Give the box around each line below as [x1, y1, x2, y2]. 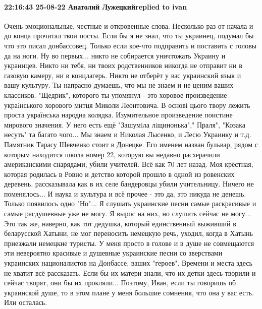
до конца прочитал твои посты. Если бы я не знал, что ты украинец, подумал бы [4, 30, 254, 41]
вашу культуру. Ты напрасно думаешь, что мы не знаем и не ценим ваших [4, 80, 234, 90]
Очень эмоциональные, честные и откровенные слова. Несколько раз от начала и [4, 20, 253, 31]
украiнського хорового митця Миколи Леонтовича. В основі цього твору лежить [4, 99, 250, 110]
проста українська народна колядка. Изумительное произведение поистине [4, 109, 233, 120]
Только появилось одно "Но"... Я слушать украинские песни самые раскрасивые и [4, 198, 256, 209]
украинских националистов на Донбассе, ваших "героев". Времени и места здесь [4, 258, 252, 268]
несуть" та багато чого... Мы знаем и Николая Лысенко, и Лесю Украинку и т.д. [4, 129, 251, 140]
